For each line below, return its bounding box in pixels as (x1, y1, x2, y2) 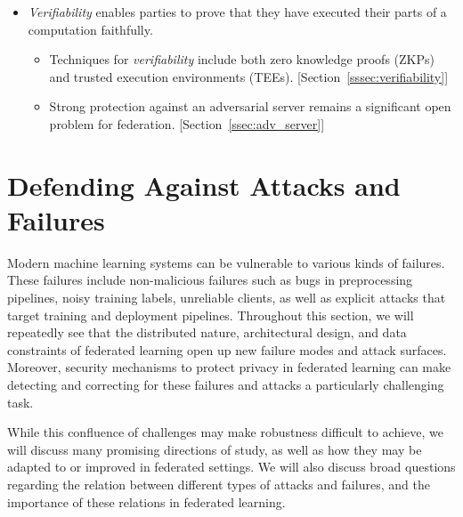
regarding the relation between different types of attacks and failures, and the (7, 475, 430, 493)
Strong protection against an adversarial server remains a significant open (49, 97, 451, 116)
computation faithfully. (28, 20, 153, 38)
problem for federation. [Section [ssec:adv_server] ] (49, 114, 325, 133)
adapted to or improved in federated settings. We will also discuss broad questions (7, 457, 456, 476)
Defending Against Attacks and (7, 166, 401, 203)
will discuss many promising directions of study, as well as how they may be (7, 440, 422, 458)
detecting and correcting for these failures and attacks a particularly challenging (7, 376, 444, 394)
